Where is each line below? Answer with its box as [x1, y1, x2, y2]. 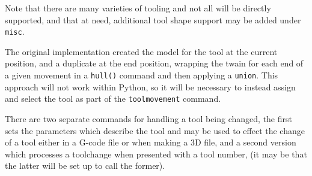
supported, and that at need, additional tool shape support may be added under [5, 13, 301, 26]
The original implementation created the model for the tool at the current [5, 45, 278, 57]
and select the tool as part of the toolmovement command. [5, 92, 221, 105]
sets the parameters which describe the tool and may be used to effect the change [5, 124, 305, 136]
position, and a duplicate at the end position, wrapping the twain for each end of [5, 57, 304, 69]
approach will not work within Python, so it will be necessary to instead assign [5, 80, 296, 93]
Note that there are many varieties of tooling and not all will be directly [5, 2, 271, 14]
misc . [5, 25, 25, 38]
